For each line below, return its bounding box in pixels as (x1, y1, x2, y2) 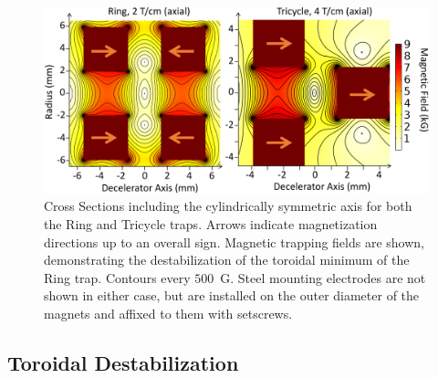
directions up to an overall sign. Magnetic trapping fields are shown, (44, 232, 424, 251)
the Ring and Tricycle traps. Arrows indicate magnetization (44, 214, 378, 233)
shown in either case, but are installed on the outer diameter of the (44, 286, 420, 305)
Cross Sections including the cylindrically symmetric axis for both (44, 196, 412, 215)
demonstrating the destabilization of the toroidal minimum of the (44, 250, 410, 269)
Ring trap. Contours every (44, 268, 191, 287)
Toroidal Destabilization (7, 348, 239, 376)
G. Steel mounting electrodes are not (220, 268, 426, 287)
